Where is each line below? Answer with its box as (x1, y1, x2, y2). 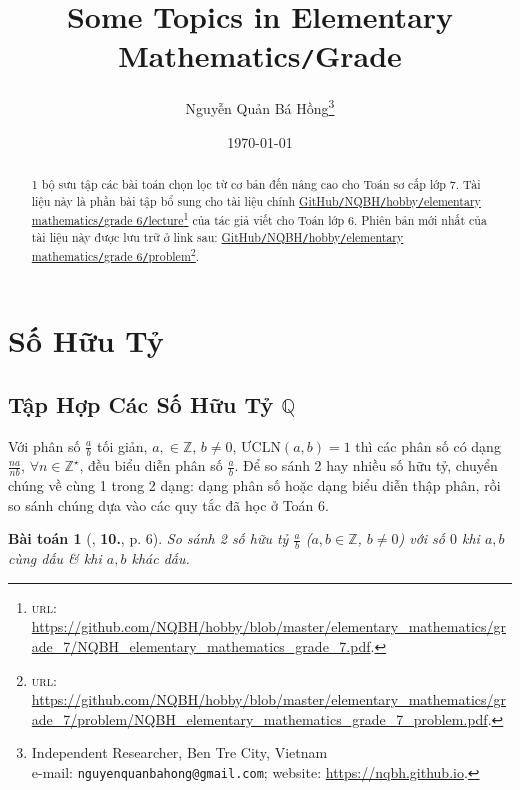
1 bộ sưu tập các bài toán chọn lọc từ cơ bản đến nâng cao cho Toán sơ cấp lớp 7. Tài (31, 176, 481, 193)
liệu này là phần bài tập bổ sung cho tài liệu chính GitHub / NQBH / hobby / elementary (31, 192, 481, 209)
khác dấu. (131, 548, 190, 569)
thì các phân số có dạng (355, 435, 501, 456)
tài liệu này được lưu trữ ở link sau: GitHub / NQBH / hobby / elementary (31, 228, 404, 245)
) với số (398, 528, 445, 549)
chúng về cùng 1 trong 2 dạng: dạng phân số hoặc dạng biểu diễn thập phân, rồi (8, 475, 501, 496)
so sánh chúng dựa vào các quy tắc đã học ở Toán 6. (8, 494, 329, 515)
